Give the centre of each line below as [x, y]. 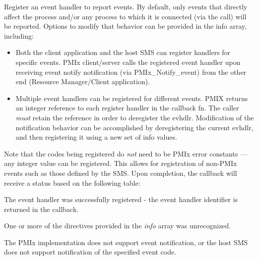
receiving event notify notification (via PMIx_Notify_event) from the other [131, 72]
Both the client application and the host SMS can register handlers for [123, 52]
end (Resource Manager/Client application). [83, 81]
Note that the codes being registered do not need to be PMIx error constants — [126, 153]
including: [19, 35]
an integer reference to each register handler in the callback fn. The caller [127, 108]
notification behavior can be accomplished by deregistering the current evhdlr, [134, 127]
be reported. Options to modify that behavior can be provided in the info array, [126, 26]
